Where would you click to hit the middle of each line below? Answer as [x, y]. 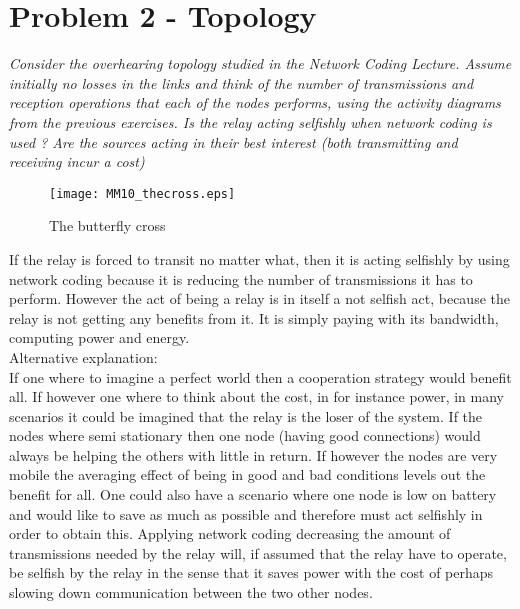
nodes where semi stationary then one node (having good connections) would [245, 435]
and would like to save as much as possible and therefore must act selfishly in [246, 513]
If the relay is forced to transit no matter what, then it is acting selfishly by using [259, 258]
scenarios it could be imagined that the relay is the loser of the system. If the [246, 415]
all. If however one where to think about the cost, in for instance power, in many [256, 396]
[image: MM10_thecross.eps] [142, 193]
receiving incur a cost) [77, 161]
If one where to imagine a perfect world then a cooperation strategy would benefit [260, 376]
